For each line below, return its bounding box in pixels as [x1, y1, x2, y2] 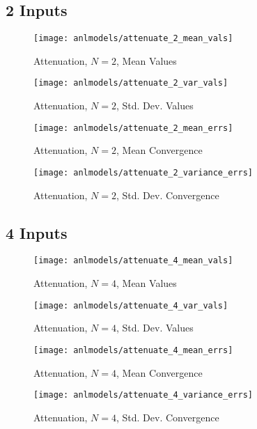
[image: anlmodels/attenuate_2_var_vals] [33, 78, 228, 88]
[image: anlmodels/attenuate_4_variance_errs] [33, 390, 253, 400]
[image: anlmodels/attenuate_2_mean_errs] [33, 123, 233, 133]
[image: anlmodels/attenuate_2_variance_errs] [33, 167, 253, 178]
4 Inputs [6, 221, 68, 243]
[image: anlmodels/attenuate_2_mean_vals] [33, 33, 233, 44]
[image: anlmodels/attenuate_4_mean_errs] [33, 345, 233, 355]
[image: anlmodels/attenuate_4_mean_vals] [33, 256, 233, 266]
